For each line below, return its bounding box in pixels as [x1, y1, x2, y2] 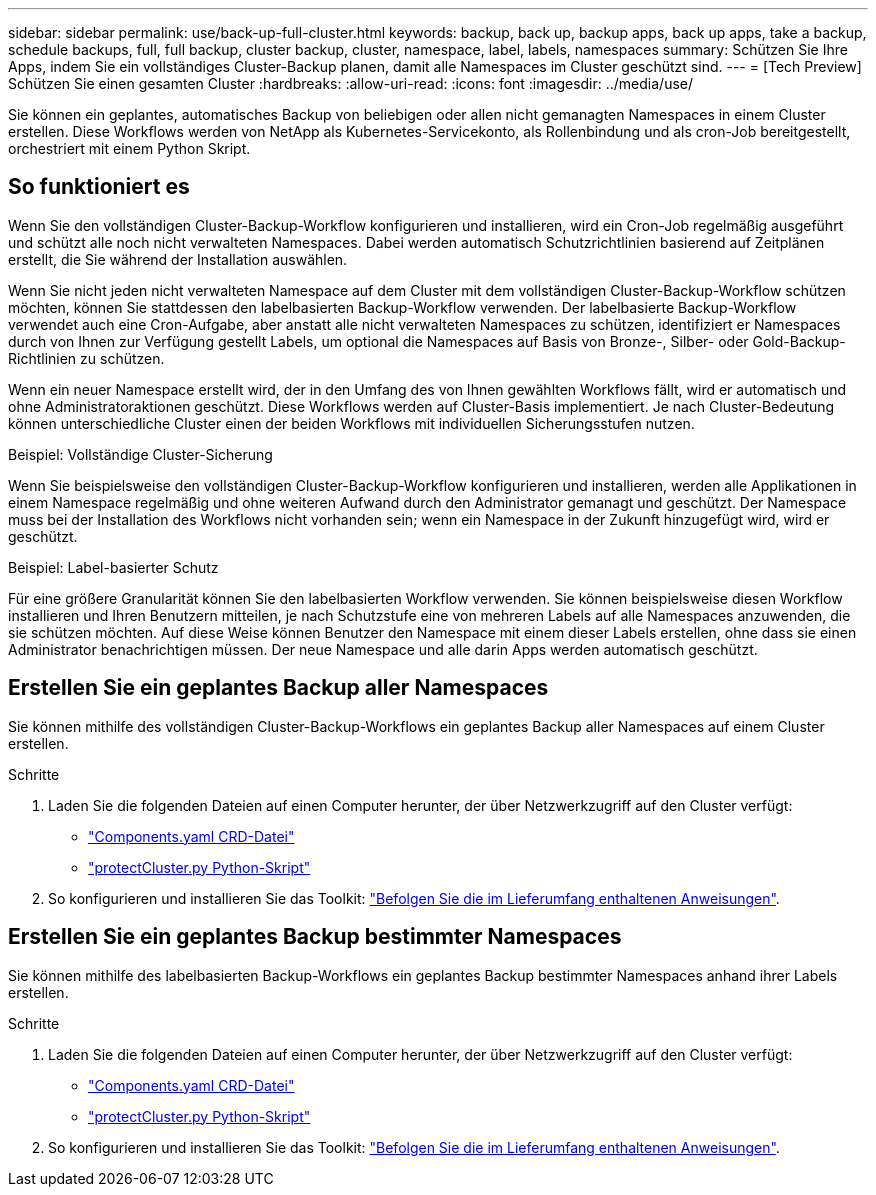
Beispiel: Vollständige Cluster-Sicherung [8, 445, 273, 463]
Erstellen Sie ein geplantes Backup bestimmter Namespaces [8, 924, 622, 950]
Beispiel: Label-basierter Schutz [8, 558, 219, 576]
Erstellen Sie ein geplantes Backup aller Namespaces [8, 675, 549, 701]
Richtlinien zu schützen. [8, 349, 165, 367]
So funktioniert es [8, 174, 190, 200]
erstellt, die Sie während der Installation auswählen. [8, 250, 348, 268]
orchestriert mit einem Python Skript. [8, 140, 251, 157]
